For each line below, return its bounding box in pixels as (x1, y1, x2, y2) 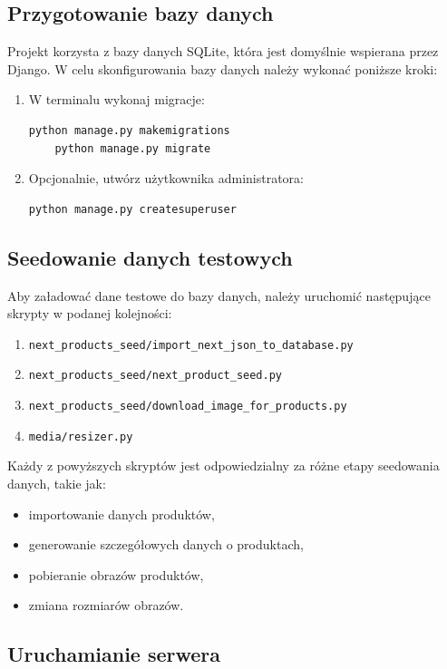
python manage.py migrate (54, 141, 211, 155)
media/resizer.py (28, 430, 133, 443)
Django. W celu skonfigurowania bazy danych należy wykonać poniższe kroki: (7, 59, 438, 78)
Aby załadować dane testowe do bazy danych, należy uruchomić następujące (7, 286, 431, 305)
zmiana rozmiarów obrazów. (28, 596, 184, 615)
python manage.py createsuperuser (28, 202, 237, 216)
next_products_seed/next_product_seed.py (28, 369, 282, 383)
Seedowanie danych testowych (7, 243, 293, 271)
